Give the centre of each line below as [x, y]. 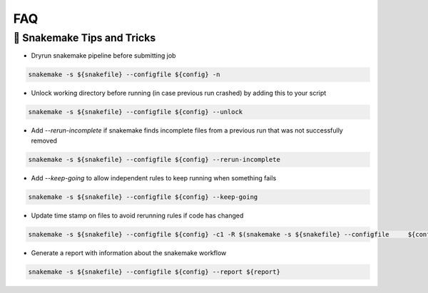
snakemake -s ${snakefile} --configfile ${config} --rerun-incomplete [154, 159]
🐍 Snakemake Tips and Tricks [85, 38]
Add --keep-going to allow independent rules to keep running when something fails [154, 178]
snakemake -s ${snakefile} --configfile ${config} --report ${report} [154, 272]
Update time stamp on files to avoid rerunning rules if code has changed [137, 215]
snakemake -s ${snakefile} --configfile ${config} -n [124, 74]
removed [44, 140]
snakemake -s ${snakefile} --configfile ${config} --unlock [136, 112]
